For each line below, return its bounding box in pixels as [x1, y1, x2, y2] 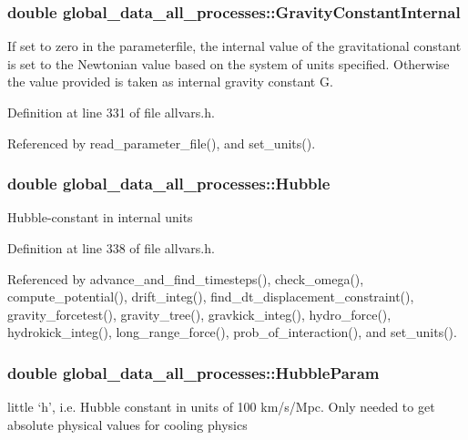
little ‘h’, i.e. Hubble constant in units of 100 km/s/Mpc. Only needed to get [7, 397, 435, 416]
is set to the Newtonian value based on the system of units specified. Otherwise [7, 54, 450, 73]
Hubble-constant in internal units [7, 208, 193, 227]
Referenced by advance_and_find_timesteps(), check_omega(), [7, 269, 364, 288]
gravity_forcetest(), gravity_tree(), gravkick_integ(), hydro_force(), [7, 304, 392, 323]
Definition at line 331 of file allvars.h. [7, 103, 215, 121]
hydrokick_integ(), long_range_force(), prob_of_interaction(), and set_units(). [7, 322, 457, 342]
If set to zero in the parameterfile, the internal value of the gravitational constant [7, 36, 462, 56]
